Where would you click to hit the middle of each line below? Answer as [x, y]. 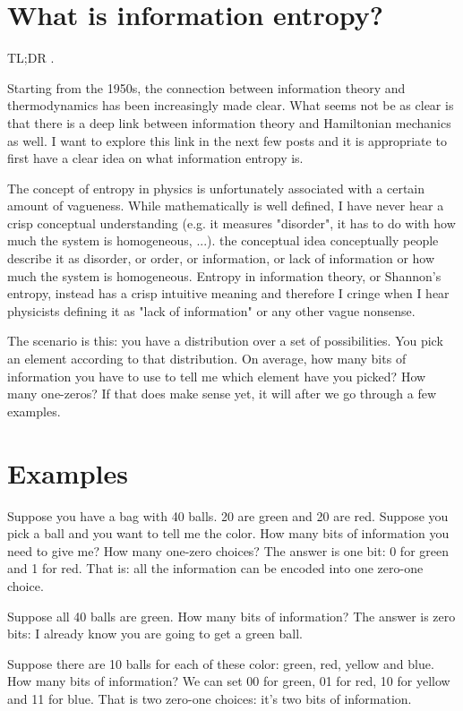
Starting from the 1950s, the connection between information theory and [206, 87]
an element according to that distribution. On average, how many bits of [207, 359]
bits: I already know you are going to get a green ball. [155, 634]
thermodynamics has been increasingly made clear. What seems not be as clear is [231, 105]
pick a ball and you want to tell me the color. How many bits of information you [228, 533]
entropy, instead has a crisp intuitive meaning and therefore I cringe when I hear [228, 293]
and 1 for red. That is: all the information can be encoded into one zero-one [215, 568]
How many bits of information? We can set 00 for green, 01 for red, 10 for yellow [229, 681]
